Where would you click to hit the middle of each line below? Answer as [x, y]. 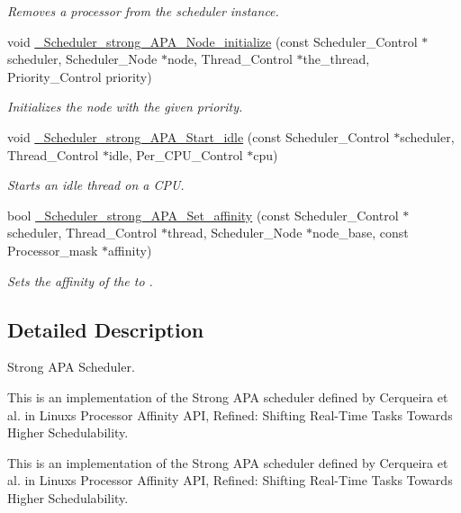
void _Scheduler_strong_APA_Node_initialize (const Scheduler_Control [212, 41]
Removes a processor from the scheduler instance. [143, 11]
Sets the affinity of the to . [80, 280]
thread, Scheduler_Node [235, 233]
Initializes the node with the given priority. [125, 107]
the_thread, [336, 59]
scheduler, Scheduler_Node [82, 59]
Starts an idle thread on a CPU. [96, 185]
